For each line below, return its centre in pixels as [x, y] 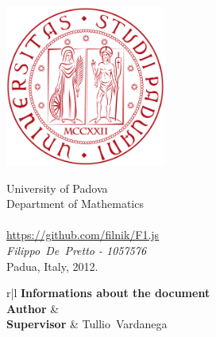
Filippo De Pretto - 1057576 [77, 250]
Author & [33, 308]
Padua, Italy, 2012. [52, 266]
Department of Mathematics [75, 204]
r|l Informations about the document [108, 293]
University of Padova [57, 188]
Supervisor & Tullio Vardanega [87, 324]
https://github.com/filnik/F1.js [83, 235]
